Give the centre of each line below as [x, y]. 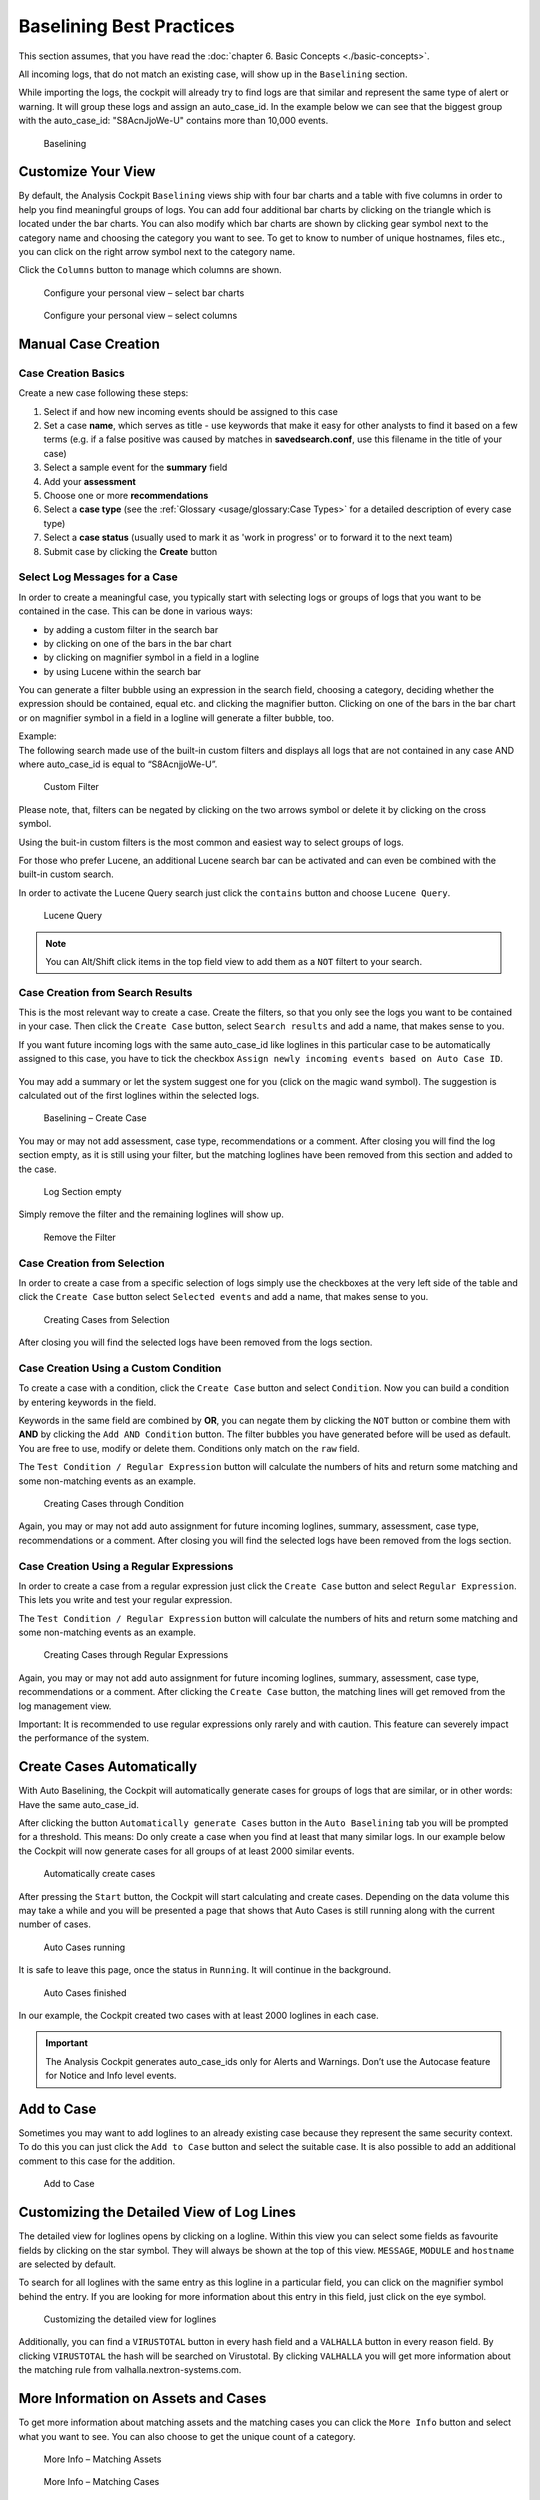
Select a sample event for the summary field [135, 467]
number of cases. [55, 1924]
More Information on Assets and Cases [142, 2398]
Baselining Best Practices [126, 26]
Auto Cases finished [85, 1992]
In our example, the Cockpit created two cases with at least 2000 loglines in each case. [198, 2015]
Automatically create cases [99, 1874]
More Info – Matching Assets [102, 2459]
